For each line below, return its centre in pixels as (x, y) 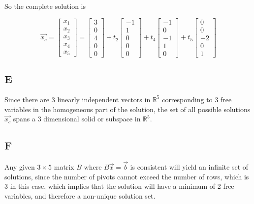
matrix (64, 167)
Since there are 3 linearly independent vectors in (78, 99)
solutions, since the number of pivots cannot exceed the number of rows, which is (127, 176)
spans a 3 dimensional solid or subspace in (77, 119)
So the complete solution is (45, 6)
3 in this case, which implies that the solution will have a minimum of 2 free (119, 186)
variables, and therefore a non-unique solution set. (80, 195)
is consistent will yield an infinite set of (189, 167)
